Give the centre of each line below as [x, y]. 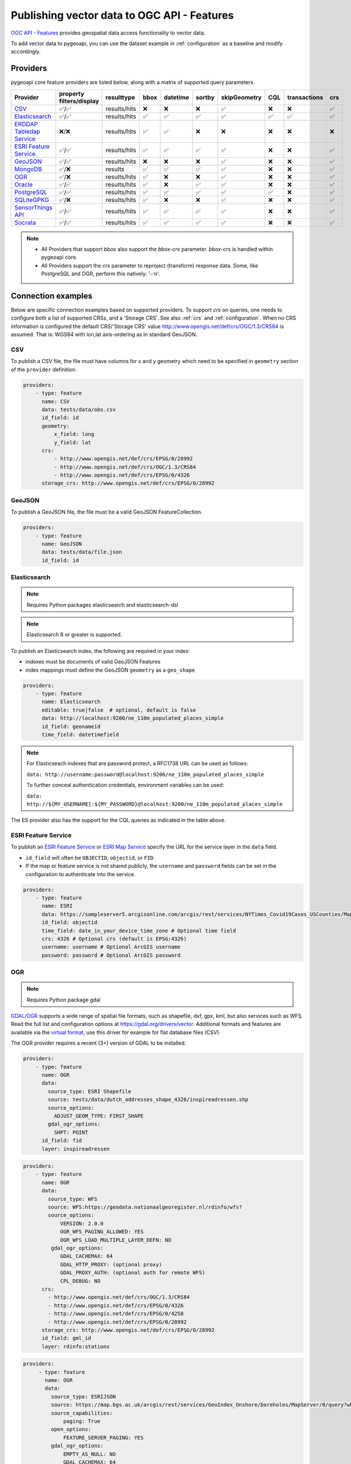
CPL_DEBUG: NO [80, 1281]
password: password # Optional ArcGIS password [111, 955]
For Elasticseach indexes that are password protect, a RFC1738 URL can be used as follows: [137, 764]
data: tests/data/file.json [82, 552]
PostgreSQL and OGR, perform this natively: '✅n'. [101, 274]
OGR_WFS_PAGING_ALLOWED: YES [102, 1232]
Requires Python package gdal [63, 1000]
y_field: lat [73, 442]
